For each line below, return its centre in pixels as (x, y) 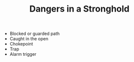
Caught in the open (29, 39)
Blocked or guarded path (35, 34)
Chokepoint (21, 44)
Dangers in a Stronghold (79, 9)
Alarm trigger (23, 54)
